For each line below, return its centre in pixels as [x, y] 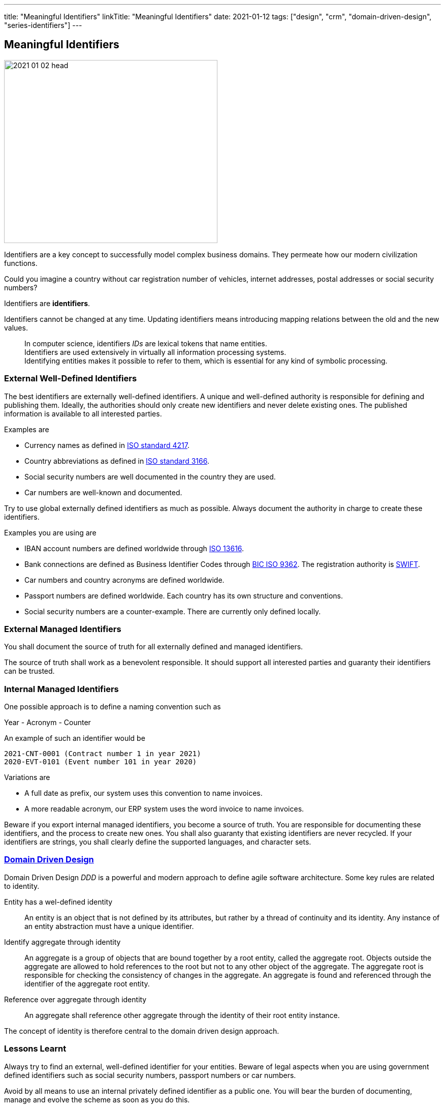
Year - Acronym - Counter [47, 723]
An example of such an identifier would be [75, 738]
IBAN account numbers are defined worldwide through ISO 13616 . [134, 548]
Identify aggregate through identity [62, 942]
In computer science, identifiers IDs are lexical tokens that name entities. [146, 343]
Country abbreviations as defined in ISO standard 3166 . [117, 461]
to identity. [22, 886]
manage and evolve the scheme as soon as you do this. [97, 1099]
